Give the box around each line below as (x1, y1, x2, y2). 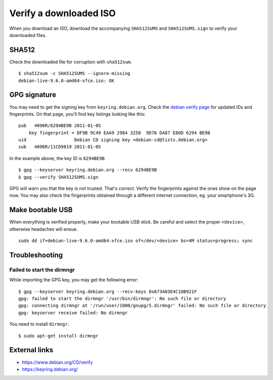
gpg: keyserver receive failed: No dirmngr (18, 310, 128, 316)
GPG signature (9, 91, 57, 99)
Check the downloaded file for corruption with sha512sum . (9, 59, 132, 65)
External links (9, 346, 54, 354)
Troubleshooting (9, 250, 63, 259)
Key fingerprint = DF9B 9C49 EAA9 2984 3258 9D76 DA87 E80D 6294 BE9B (28, 130, 210, 136)
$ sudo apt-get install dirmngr (18, 333, 99, 339)
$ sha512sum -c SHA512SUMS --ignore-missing (18, 71, 131, 76)
